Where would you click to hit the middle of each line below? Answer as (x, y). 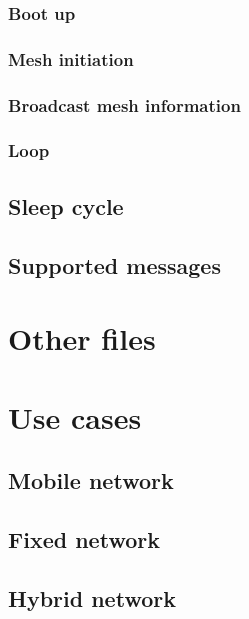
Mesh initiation (71, 58)
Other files (82, 338)
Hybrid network (92, 597)
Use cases (75, 416)
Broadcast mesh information (124, 104)
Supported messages (114, 264)
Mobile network (91, 480)
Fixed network (84, 538)
